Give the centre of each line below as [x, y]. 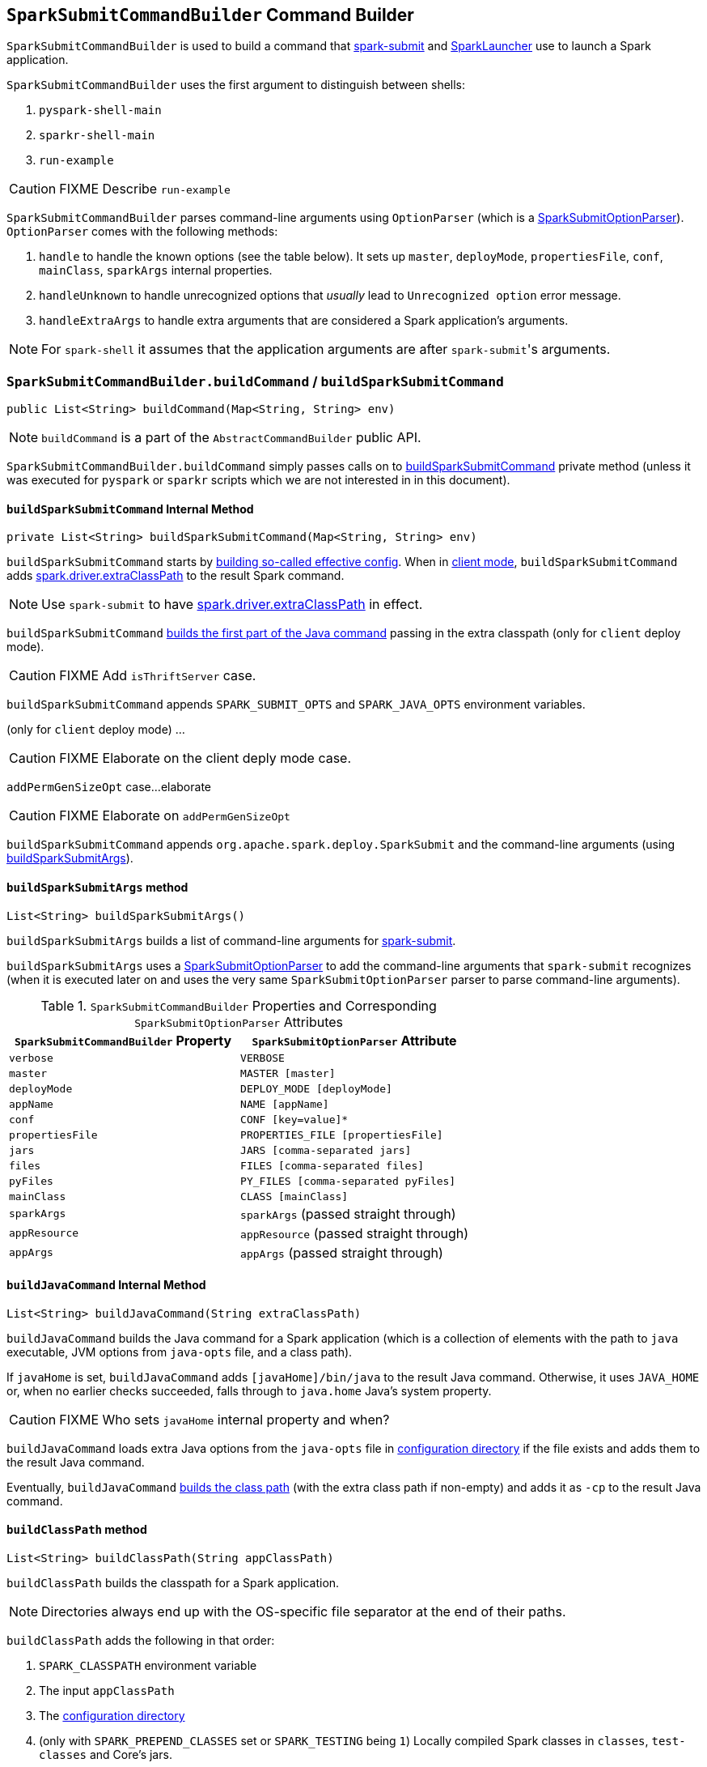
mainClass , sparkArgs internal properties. [156, 270]
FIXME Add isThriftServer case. [158, 676]
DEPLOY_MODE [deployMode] [316, 1088]
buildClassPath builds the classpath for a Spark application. [173, 1583]
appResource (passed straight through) [355, 1233]
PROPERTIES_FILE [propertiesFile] [342, 1135]
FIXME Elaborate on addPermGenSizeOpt [175, 816]
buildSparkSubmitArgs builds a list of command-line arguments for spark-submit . [231, 940]
